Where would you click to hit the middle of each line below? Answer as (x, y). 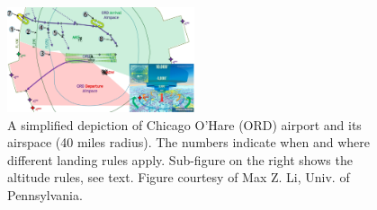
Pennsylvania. (45, 195)
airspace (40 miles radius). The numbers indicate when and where (188, 142)
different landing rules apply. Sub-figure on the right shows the (180, 159)
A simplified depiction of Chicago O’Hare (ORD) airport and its (184, 124)
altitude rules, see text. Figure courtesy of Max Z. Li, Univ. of (179, 177)
